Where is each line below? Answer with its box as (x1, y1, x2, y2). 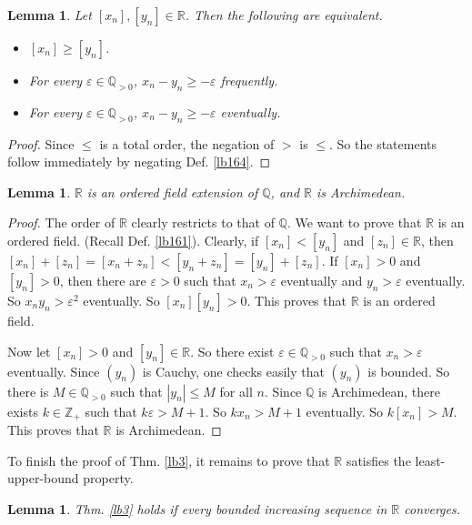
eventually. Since (7, 361, 100, 380)
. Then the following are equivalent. (185, 5, 383, 24)
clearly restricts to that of (131, 213, 275, 232)
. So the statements (329, 134, 437, 153)
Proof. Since (7, 134, 75, 153)
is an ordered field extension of (86, 182, 258, 201)
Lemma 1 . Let (7, 5, 92, 24)
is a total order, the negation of (99, 134, 275, 153)
